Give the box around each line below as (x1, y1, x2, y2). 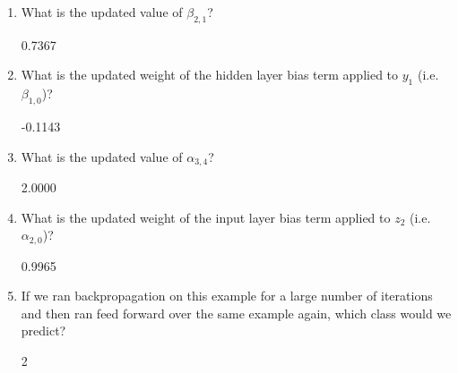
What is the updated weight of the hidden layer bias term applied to (21, 65, 399, 84)
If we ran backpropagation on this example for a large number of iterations (21, 286, 433, 305)
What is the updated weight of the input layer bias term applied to (21, 208, 391, 226)
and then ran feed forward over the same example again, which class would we (21, 303, 452, 322)
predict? (21, 321, 66, 340)
